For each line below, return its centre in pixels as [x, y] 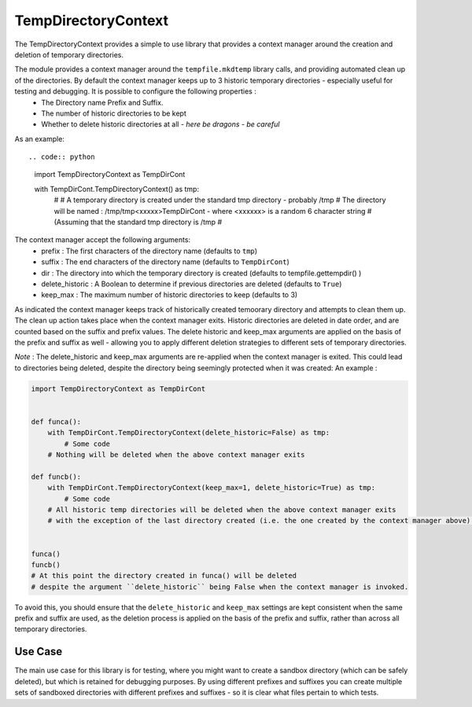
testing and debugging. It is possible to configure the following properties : [136, 91]
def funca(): [56, 422]
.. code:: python [62, 157]
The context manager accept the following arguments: [103, 240]
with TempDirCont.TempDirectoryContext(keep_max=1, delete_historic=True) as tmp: [212, 488]
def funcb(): [56, 477]
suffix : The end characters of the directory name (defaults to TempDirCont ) [166, 262]
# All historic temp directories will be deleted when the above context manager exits [222, 510]
